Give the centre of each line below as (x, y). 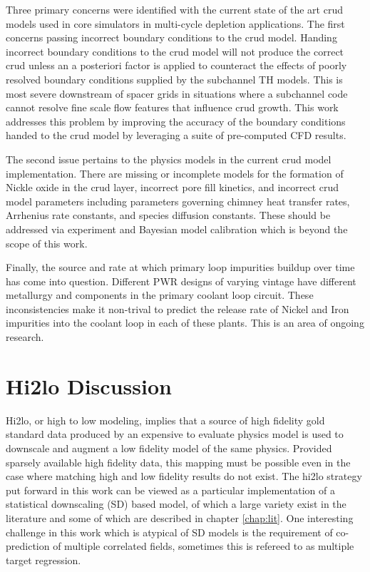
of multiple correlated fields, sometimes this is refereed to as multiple (204, 546)
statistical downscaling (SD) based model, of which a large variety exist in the (176, 504)
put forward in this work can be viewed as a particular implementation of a (170, 490)
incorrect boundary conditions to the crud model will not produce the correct (175, 51)
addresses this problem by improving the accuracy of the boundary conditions (176, 121)
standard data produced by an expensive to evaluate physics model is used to (175, 434)
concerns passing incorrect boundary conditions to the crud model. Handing (171, 37)
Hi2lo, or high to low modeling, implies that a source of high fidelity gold (165, 420)
